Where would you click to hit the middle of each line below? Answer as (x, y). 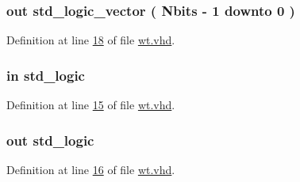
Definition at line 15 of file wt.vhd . (91, 105)
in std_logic (46, 75)
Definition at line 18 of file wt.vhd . (91, 40)
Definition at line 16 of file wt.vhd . (91, 169)
